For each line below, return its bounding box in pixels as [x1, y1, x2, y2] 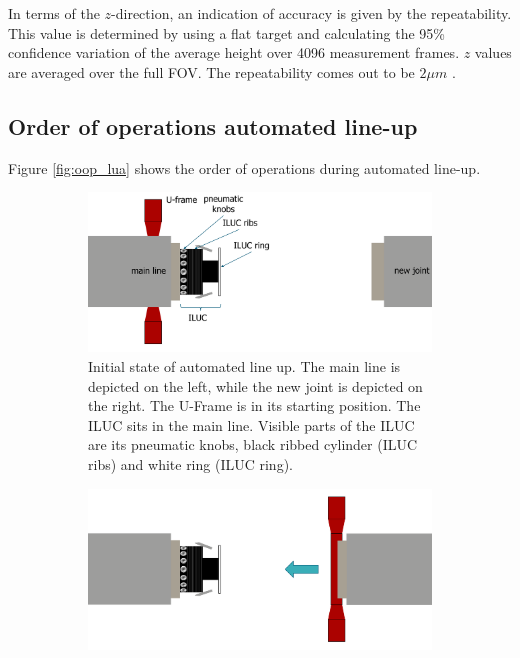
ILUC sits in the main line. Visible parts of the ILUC [88, 414, 415, 435]
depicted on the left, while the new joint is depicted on [88, 375, 423, 396]
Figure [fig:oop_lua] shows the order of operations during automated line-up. [8, 157, 481, 178]
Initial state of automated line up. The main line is [88, 356, 401, 376]
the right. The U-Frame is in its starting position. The [88, 395, 421, 416]
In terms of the [8, 3, 100, 23]
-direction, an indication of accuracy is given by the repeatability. [111, 3, 512, 23]
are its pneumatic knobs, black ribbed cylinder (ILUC [88, 434, 418, 455]
